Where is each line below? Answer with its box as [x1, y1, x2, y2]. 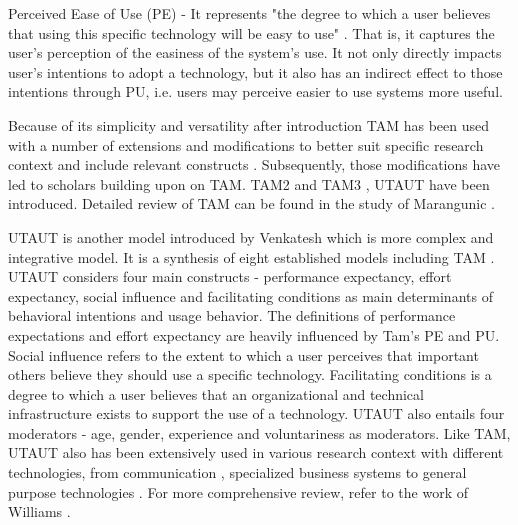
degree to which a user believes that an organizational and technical [8, 383, 424, 404]
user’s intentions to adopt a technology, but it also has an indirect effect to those [8, 61, 503, 82]
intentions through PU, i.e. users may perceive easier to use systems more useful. [8, 81, 503, 102]
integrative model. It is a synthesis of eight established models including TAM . [8, 246, 495, 267]
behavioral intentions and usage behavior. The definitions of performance [8, 305, 456, 326]
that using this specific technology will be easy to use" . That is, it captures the [8, 22, 495, 43]
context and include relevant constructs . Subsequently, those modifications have [8, 154, 501, 175]
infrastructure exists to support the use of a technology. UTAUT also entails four [8, 403, 505, 424]
